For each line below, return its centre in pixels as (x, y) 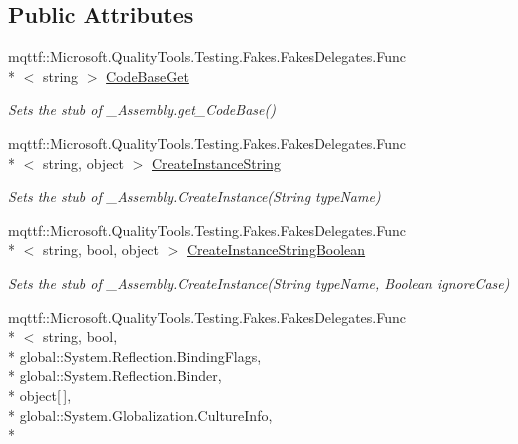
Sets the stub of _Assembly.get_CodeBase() (142, 109)
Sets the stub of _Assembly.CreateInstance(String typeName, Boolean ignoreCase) (259, 282)
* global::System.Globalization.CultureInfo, (140, 414)
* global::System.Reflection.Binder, (115, 375)
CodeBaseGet (147, 75)
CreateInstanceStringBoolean (276, 249)
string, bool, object (101, 249)
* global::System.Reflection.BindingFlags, (135, 355)
